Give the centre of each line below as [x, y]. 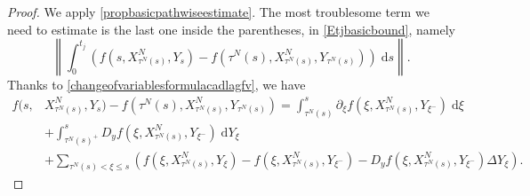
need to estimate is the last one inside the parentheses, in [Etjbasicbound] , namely [231, 29]
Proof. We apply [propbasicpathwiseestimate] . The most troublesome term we [218, 12]
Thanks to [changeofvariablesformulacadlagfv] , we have [157, 85]
